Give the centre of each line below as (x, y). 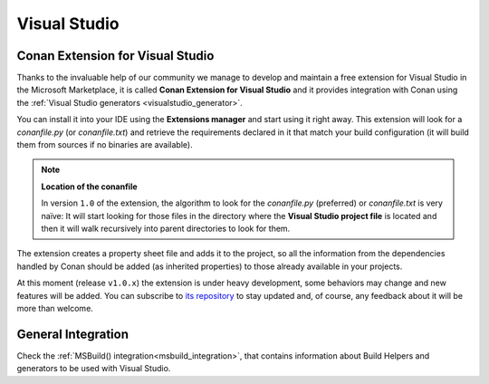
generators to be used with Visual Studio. (94, 369)
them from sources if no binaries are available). (105, 145)
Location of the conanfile (89, 187)
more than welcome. (55, 308)
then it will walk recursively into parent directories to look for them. (166, 228)
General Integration (72, 334)
